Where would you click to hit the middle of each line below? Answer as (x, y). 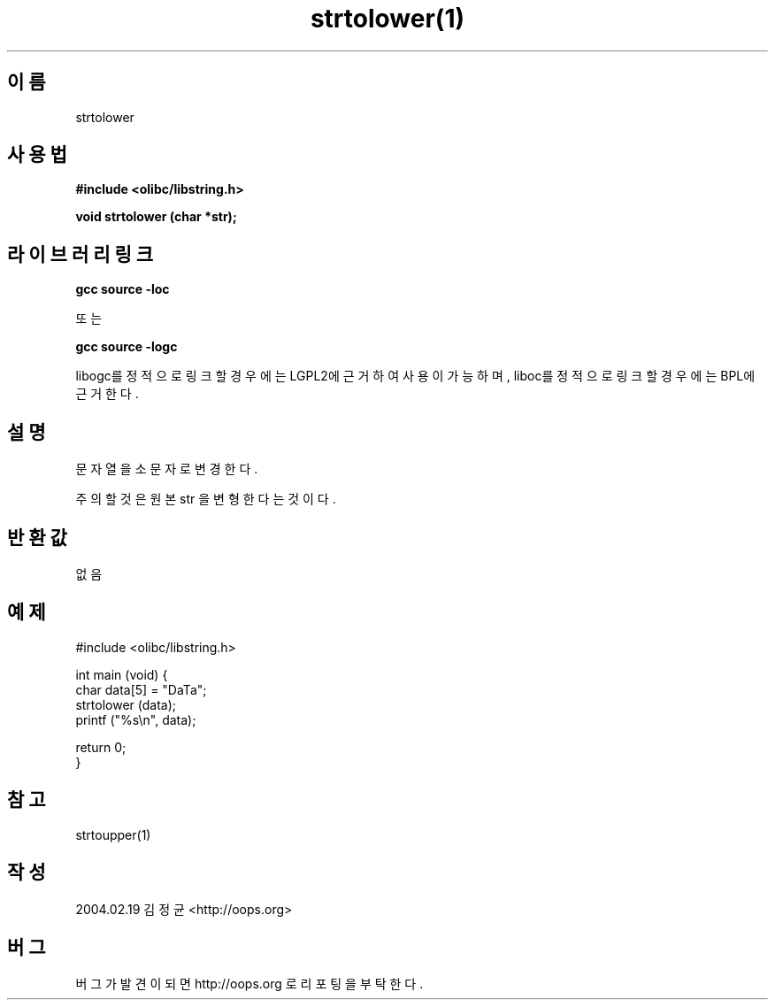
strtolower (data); (126, 704)
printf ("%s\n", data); (136, 719)
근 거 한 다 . (107, 394)
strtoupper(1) (113, 834)
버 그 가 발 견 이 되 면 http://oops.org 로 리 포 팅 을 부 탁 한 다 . (249, 984)
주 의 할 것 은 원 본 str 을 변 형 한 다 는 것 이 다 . (206, 499)
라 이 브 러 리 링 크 (81, 254)
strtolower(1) (387, 19)
